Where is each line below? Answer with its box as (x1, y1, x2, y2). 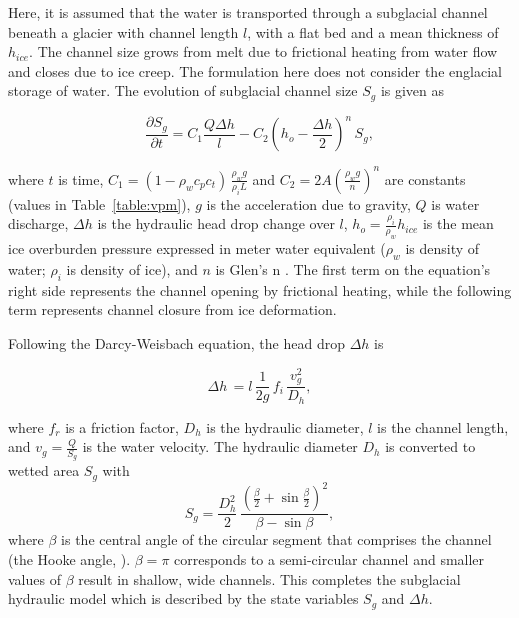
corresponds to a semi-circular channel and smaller (174, 549, 485, 569)
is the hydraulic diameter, (206, 416, 364, 437)
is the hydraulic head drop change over (97, 213, 335, 234)
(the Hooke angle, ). (8, 549, 131, 569)
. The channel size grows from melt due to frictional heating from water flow (29, 41, 498, 62)
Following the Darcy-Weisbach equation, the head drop (8, 332, 345, 353)
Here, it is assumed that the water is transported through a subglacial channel (8, 2, 488, 22)
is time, (58, 168, 104, 189)
